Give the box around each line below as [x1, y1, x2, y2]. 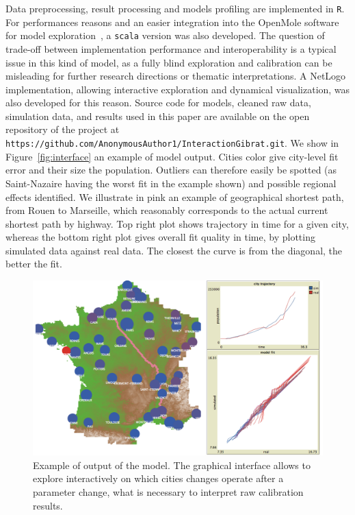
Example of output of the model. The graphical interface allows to [33, 457, 311, 472]
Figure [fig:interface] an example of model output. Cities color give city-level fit [5, 149, 339, 163]
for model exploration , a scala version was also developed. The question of [5, 28, 325, 43]
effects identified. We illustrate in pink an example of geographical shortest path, [5, 189, 344, 204]
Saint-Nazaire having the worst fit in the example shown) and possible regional [5, 176, 337, 190]
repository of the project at [5, 122, 120, 136]
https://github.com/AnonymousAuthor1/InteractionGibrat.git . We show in [5, 136, 339, 150]
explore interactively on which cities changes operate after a [33, 471, 284, 486]
